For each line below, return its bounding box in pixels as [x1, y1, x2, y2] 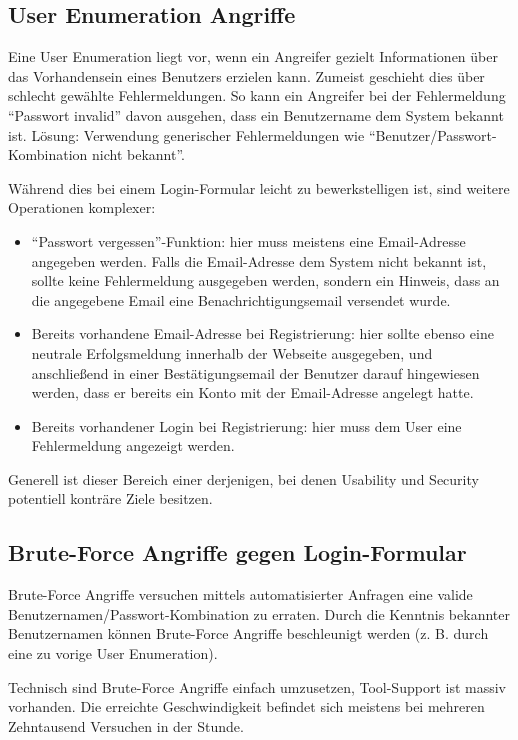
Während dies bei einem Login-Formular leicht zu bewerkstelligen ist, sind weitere [8, 177, 510, 198]
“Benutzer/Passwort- [368, 124, 497, 145]
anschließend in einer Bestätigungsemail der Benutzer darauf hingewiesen [31, 362, 480, 383]
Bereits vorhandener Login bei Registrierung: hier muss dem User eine [31, 415, 462, 436]
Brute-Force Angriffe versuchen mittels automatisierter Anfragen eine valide [8, 584, 473, 605]
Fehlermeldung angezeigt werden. [31, 435, 235, 456]
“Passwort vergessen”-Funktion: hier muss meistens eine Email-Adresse [31, 230, 466, 251]
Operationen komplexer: [8, 197, 156, 218]
